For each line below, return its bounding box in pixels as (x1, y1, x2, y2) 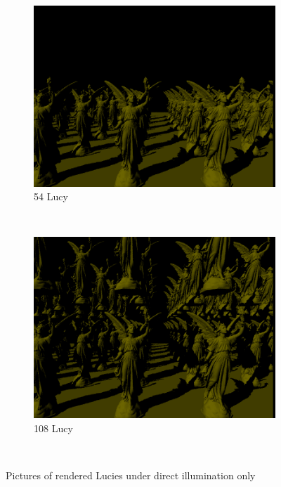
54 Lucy (34, 189, 68, 204)
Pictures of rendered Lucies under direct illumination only (6, 468, 256, 483)
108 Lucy (34, 420, 73, 435)
